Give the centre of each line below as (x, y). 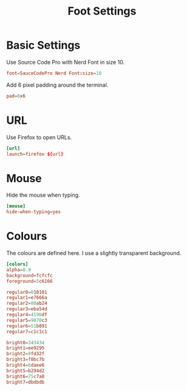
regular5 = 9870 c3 (27, 320)
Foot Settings (102, 11)
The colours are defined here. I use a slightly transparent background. (94, 253)
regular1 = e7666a (27, 298)
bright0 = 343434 (25, 342)
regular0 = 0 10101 (27, 292)
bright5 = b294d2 (25, 371)
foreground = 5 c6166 (29, 281)
